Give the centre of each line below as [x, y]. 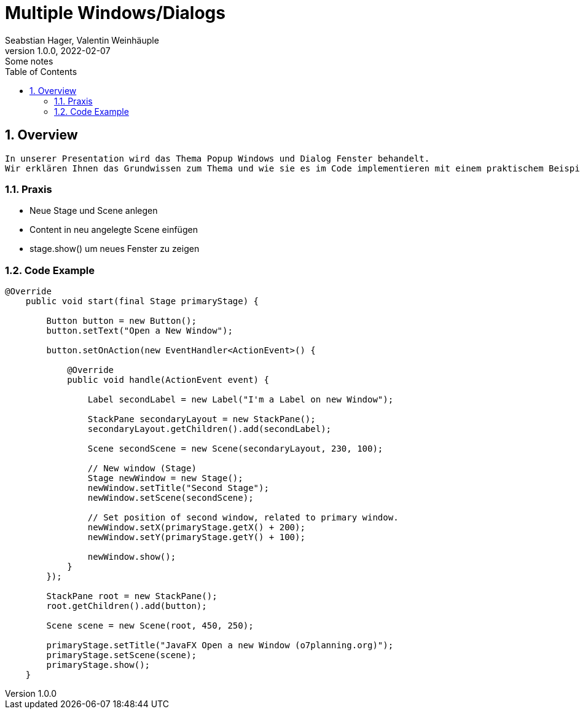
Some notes [29, 61]
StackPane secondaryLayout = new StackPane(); [202, 419]
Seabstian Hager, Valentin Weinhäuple [82, 40]
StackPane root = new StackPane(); [132, 596]
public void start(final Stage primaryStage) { [142, 301]
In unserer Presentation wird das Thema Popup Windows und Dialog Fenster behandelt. [217, 158]
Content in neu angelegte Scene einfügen [114, 230]
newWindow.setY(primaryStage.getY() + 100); [196, 537]
